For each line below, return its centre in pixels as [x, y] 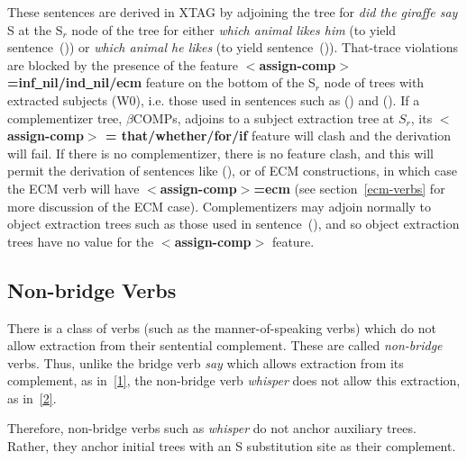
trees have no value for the [81, 241]
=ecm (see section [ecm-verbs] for [349, 188]
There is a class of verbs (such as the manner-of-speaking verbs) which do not [222, 327]
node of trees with [374, 82]
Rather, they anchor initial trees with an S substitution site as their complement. [232, 446]
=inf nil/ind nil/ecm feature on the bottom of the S [161, 82]
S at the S [35, 29]
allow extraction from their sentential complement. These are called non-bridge [225, 345]
